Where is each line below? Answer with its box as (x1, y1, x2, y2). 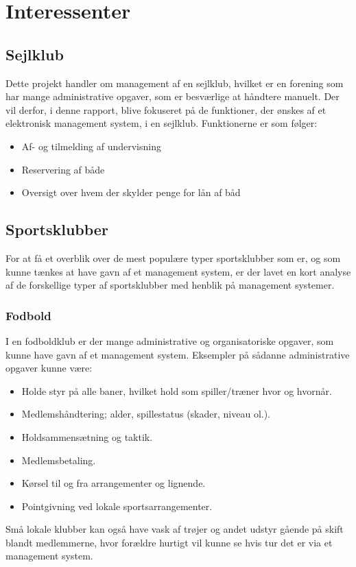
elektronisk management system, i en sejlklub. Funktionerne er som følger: (5, 116, 318, 130)
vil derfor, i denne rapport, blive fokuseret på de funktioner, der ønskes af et (5, 102, 327, 117)
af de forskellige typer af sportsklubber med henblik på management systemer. (5, 278, 335, 292)
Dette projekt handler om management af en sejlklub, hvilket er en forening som (5, 75, 344, 90)
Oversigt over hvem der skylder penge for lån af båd (21, 185, 241, 200)
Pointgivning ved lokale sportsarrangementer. (21, 498, 213, 513)
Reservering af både (21, 162, 105, 176)
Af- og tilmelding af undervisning (21, 138, 161, 153)
